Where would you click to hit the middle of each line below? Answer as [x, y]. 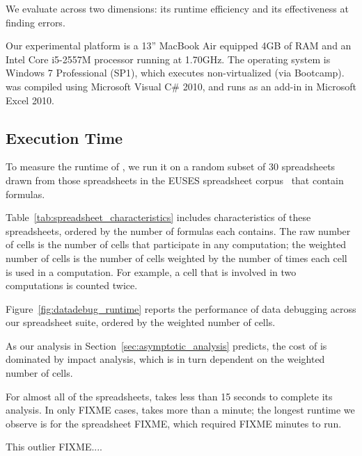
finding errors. [36, 22]
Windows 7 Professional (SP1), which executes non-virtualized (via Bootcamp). [175, 73]
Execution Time [64, 137]
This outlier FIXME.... [54, 447]
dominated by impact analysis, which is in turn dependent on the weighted [165, 359]
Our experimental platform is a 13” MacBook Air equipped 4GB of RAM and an [179, 46]
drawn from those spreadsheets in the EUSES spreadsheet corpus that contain [175, 180]
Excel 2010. [30, 100]
